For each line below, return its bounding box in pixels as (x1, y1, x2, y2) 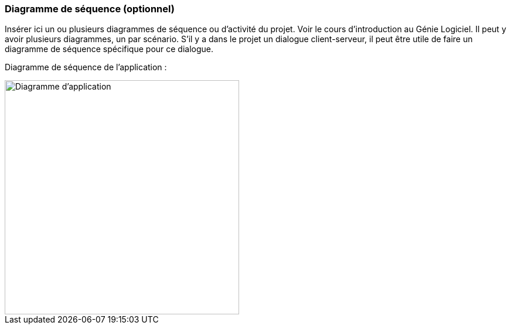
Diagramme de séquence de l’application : (5, 62, 167, 73)
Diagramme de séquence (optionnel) (5, 3, 175, 15)
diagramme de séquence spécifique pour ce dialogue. (5, 44, 214, 54)
